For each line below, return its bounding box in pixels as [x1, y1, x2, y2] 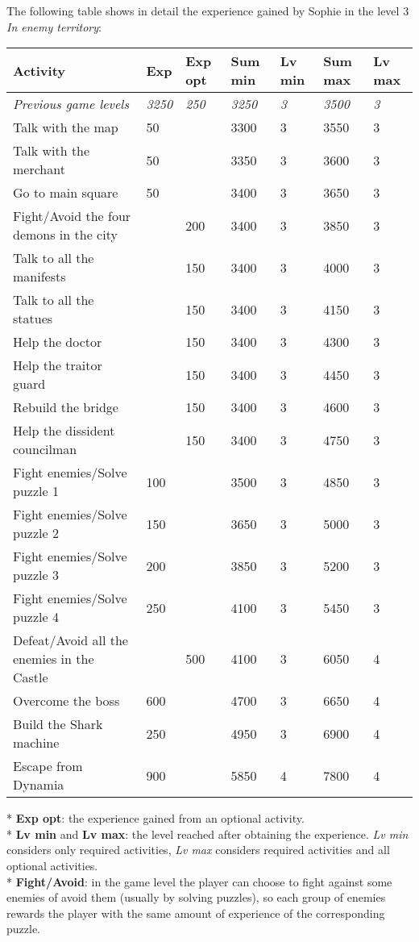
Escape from [13, 757, 83, 776]
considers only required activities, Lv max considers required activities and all [6, 841, 390, 858]
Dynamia [13, 775, 64, 794]
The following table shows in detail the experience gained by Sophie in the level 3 [6, 2, 409, 19]
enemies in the [13, 649, 94, 669]
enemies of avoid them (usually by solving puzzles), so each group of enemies [6, 889, 386, 906]
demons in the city [13, 225, 118, 244]
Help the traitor [13, 356, 102, 375]
